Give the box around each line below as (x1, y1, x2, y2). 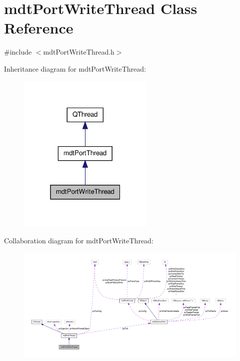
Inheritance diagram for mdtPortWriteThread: (4, 63, 146, 74)
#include (4, 47, 32, 57)
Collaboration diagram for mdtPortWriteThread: (4, 235, 153, 245)
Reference (4, 18, 73, 38)
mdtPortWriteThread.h (43, 47, 114, 57)
